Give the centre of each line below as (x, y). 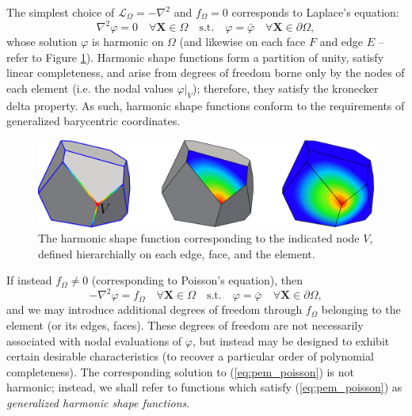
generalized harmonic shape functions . (98, 403)
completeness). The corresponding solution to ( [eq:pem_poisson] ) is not (180, 371)
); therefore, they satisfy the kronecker (286, 88)
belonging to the (361, 309)
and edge (341, 42)
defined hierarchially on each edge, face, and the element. (177, 253)
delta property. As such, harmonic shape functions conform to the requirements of (206, 105)
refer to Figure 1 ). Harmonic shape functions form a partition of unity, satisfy (195, 57)
